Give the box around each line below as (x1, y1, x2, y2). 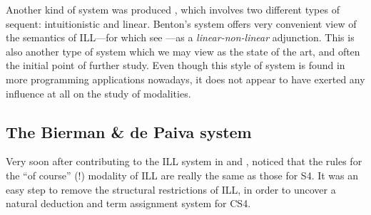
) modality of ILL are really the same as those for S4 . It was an (81, 167, 359, 182)
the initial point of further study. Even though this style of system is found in (6, 58, 345, 73)
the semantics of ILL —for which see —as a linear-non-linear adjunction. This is (6, 30, 355, 45)
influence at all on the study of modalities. (6, 85, 191, 100)
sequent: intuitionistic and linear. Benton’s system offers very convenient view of (6, 16, 357, 31)
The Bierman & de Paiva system (6, 120, 252, 142)
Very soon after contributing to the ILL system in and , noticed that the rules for (6, 154, 362, 169)
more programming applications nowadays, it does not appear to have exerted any (6, 71, 365, 86)
